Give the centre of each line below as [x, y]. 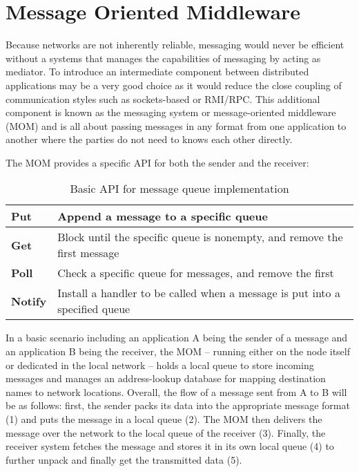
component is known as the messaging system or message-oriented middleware [171, 112]
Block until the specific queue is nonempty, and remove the [200, 237]
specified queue [94, 309]
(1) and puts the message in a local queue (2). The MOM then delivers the [164, 419]
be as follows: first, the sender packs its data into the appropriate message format [178, 405]
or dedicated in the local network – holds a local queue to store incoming [160, 365]
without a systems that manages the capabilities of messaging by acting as [163, 58]
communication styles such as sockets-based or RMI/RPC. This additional [163, 98]
